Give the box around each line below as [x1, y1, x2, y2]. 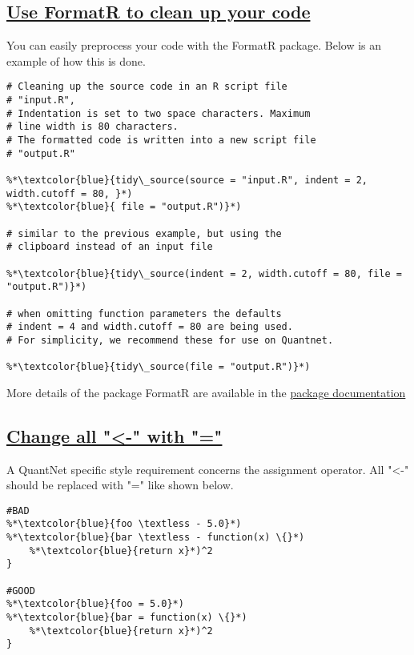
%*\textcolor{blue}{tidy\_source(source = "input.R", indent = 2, [6, 174, 368, 186]
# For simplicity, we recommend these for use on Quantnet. [6, 334, 334, 346]
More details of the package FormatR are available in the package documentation [6, 384, 406, 400]
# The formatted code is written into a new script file [6, 135, 316, 147]
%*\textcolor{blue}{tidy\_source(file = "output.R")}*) [6, 361, 311, 373]
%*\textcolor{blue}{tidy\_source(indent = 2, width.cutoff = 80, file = [6, 267, 402, 279]
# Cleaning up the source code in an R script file [6, 81, 287, 93]
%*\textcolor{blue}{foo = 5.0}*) [6, 598, 184, 610]
